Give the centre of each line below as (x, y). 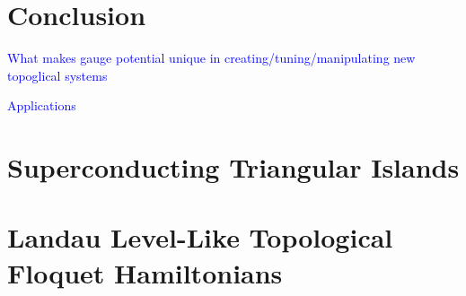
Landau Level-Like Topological (200, 237)
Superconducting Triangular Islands (233, 167)
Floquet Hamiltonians (145, 272)
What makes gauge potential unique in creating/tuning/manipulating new (211, 58)
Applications (42, 105)
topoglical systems (57, 75)
